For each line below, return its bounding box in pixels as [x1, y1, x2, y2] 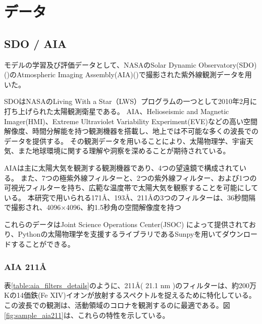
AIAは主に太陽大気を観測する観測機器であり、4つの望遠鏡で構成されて [4, 162, 239, 173]
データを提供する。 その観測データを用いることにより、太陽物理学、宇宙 [4, 135, 246, 146]
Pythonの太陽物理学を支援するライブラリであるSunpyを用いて [18, 229, 222, 239]
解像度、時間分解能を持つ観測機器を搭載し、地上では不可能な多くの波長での [4, 126, 258, 136]
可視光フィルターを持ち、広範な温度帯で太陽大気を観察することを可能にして [4, 182, 258, 193]
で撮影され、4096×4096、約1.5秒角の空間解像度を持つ [4, 202, 181, 212]
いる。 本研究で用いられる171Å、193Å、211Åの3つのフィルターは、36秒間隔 [4, 192, 255, 202]
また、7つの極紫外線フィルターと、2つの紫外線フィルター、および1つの [20, 172, 257, 183]
